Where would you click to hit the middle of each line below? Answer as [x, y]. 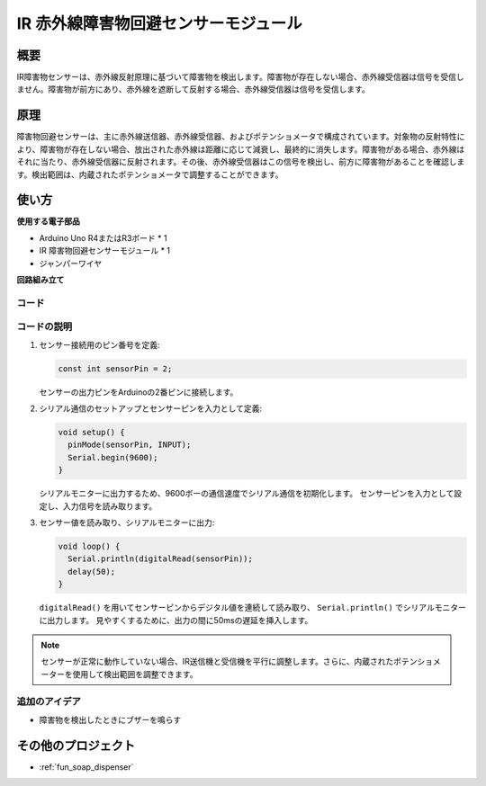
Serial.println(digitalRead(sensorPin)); [161, 559]
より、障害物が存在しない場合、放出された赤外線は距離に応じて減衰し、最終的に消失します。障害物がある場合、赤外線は [241, 149]
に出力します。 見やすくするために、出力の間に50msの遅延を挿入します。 [176, 620]
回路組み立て [40, 280]
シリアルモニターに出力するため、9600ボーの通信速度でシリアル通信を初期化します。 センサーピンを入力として [247, 494]
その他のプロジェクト [76, 745]
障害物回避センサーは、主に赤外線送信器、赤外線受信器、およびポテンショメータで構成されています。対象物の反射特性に [241, 137]
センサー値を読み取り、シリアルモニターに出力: [127, 523]
